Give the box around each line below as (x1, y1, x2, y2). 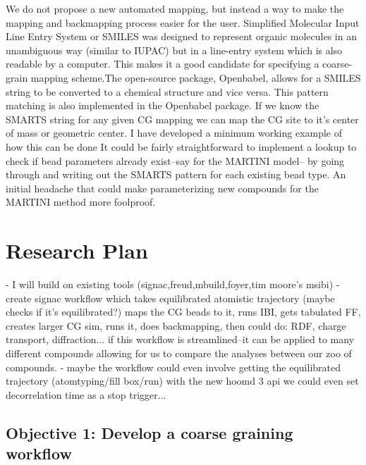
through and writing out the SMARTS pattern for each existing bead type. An (6, 167, 346, 182)
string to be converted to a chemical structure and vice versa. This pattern (6, 84, 329, 99)
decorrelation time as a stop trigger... (6, 387, 166, 402)
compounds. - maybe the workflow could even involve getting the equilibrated (6, 359, 341, 374)
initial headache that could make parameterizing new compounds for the (6, 180, 319, 195)
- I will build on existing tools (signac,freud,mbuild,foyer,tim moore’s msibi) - (6, 277, 340, 292)
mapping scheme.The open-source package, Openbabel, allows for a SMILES (30, 70, 361, 85)
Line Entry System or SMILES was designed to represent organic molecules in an (6, 29, 357, 44)
